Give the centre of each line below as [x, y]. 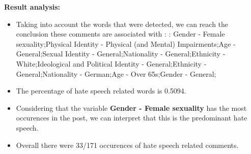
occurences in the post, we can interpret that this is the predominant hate [132, 118]
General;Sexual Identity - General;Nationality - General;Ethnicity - [121, 54]
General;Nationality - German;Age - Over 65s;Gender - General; [116, 73]
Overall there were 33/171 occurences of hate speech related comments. [127, 145]
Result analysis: [32, 7]
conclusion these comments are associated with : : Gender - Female [120, 34]
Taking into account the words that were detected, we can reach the [122, 24]
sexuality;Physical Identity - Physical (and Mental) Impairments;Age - [126, 43]
